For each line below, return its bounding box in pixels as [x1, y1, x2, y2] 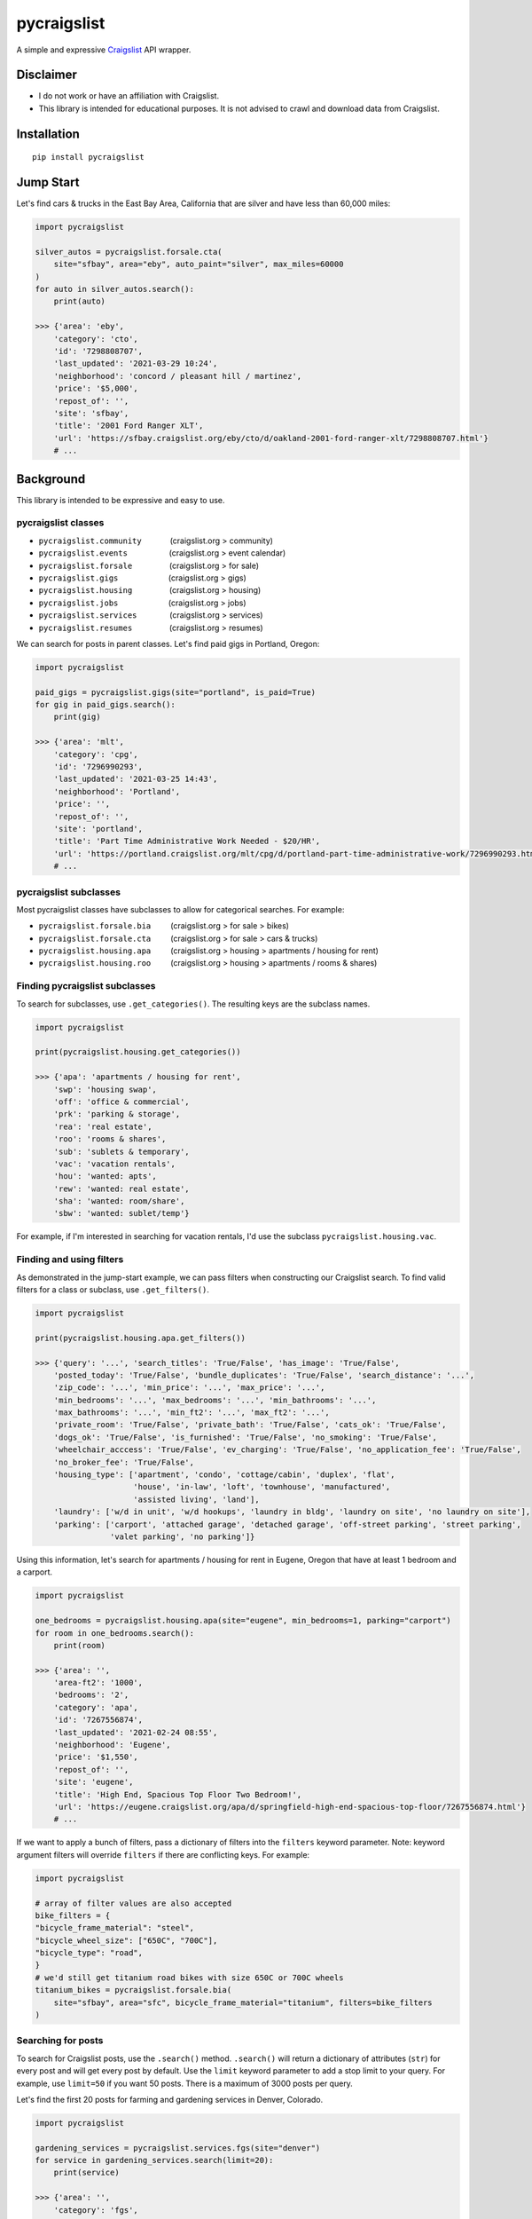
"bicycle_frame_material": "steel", [35, 1923, 195, 1933]
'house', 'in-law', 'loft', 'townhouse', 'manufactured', [133, 1482, 391, 1492]
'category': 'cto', [53, 334, 139, 344]
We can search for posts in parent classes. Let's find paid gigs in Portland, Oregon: [16, 638, 320, 649]
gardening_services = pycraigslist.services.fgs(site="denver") [35, 2143, 321, 2152]
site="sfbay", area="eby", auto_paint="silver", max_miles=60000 [53, 259, 344, 270]
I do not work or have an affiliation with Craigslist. [38, 91, 220, 101]
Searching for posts [16, 2034, 104, 2047]
